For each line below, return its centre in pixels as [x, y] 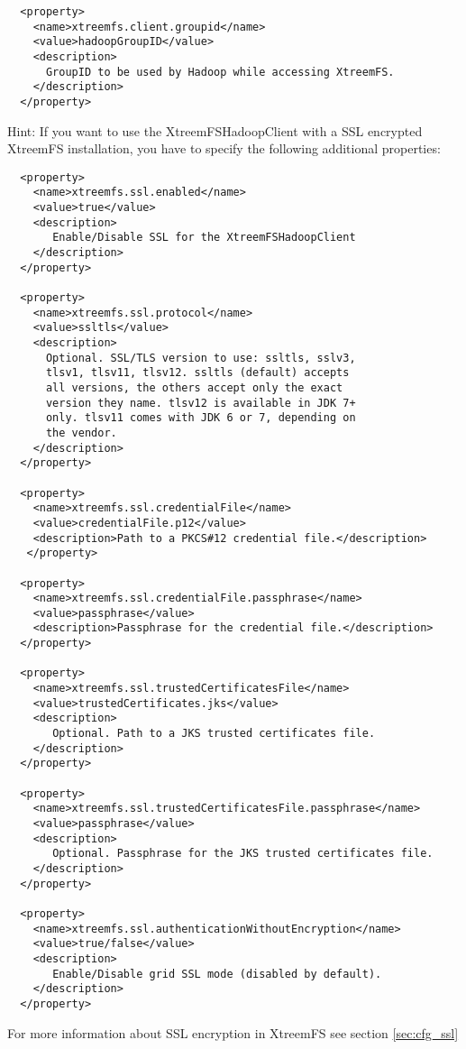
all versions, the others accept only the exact [194, 387]
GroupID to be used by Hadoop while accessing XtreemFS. [220, 72]
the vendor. [81, 432]
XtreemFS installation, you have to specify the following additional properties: [224, 148]
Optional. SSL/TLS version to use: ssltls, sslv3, [201, 358]
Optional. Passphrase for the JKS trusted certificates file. [243, 854]
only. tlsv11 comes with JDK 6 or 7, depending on [201, 418]
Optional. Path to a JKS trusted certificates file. [214, 734]
